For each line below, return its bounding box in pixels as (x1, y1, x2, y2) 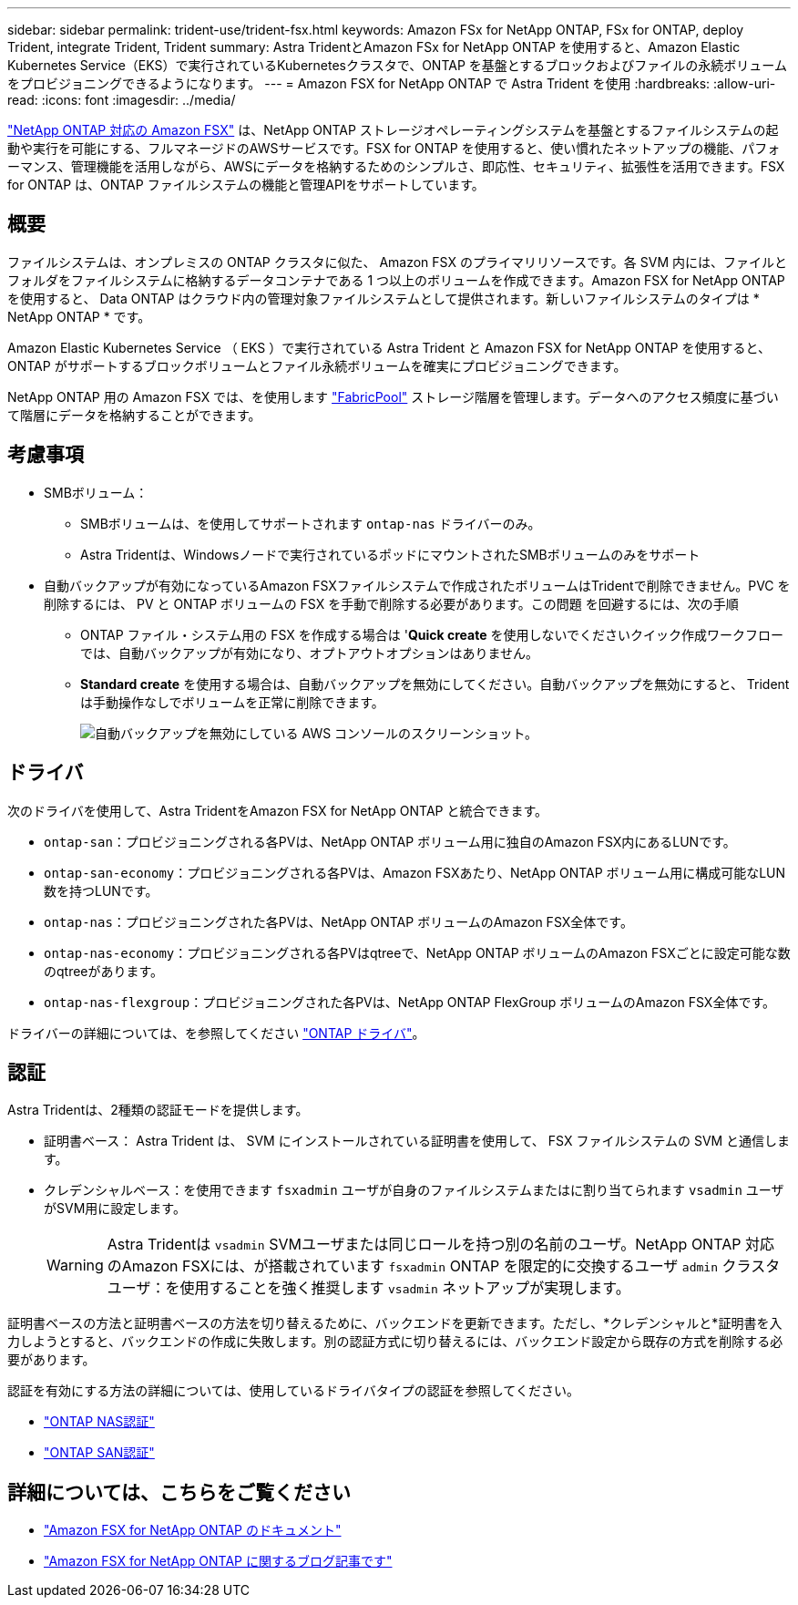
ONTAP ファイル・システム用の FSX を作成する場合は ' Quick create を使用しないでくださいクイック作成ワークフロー (80, 626, 784, 643)
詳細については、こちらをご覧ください (7, 1480, 351, 1504)
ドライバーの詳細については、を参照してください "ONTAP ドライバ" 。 (7, 1024, 425, 1041)
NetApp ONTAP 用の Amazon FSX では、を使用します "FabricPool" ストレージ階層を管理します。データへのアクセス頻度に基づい (7, 388, 779, 405)
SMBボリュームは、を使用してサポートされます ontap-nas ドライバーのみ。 (80, 515, 541, 531)
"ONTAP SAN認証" (44, 1445, 155, 1461)
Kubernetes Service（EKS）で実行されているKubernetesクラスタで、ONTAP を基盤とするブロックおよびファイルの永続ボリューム (7, 57, 787, 73)
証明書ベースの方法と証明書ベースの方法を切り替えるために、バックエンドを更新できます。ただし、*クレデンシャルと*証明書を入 (7, 1315, 783, 1332)
